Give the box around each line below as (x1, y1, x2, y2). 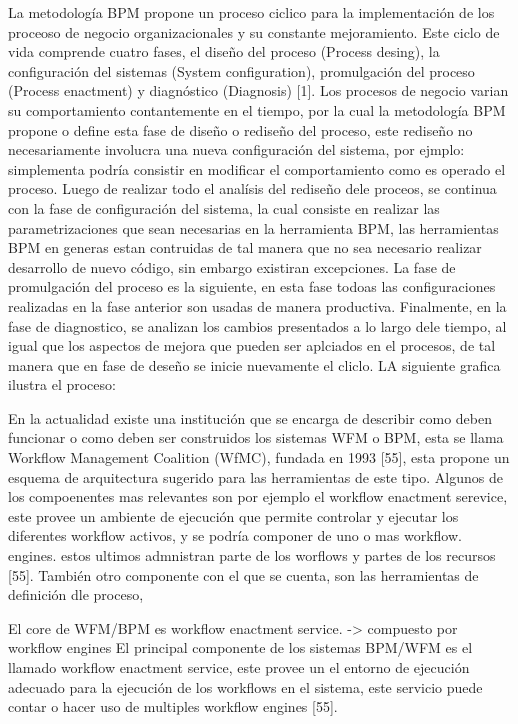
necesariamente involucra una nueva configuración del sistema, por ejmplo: (8, 139, 465, 160)
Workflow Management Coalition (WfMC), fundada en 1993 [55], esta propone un (8, 447, 510, 468)
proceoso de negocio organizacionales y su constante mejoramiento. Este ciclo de (8, 21, 500, 42)
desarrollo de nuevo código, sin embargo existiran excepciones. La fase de (8, 256, 456, 277)
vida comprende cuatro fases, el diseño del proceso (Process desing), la (8, 41, 440, 62)
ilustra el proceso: (8, 374, 116, 395)
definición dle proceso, (8, 584, 144, 605)
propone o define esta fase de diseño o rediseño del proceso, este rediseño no (8, 119, 473, 140)
